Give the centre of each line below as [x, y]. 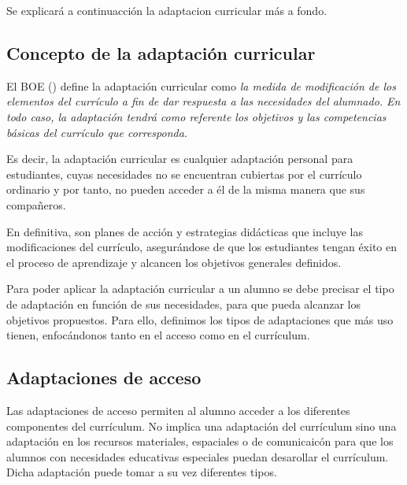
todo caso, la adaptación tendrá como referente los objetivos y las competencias [196, 116]
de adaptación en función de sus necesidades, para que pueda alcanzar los [184, 304]
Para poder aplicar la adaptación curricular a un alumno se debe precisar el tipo [200, 289]
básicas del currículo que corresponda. [97, 132]
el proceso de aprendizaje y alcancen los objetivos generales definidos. [174, 262]
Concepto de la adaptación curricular [161, 52]
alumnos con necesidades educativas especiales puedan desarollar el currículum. [198, 456]
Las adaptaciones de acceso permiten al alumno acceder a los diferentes [178, 410]
